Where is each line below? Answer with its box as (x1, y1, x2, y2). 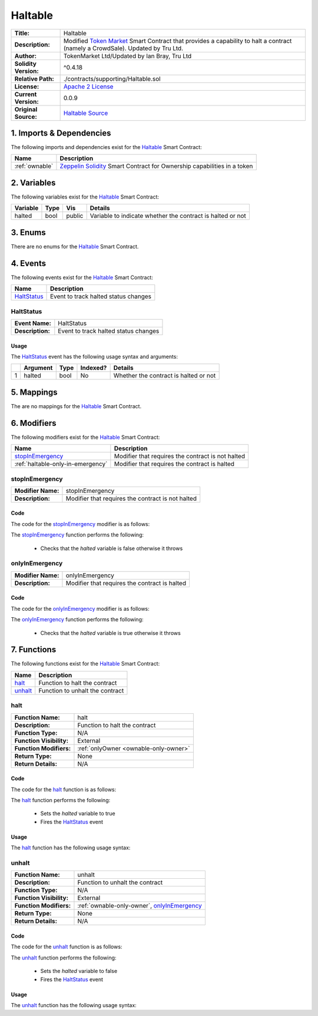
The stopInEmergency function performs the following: (11, 531, 144, 538)
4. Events (11, 258, 47, 268)
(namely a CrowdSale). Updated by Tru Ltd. (63, 44, 184, 52)
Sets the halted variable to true (40, 810, 115, 817)
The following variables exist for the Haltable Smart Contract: (11, 193, 159, 200)
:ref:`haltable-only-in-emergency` (14, 460, 108, 468)
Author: (14, 52, 37, 60)
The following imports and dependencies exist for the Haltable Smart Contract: (11, 144, 203, 151)
